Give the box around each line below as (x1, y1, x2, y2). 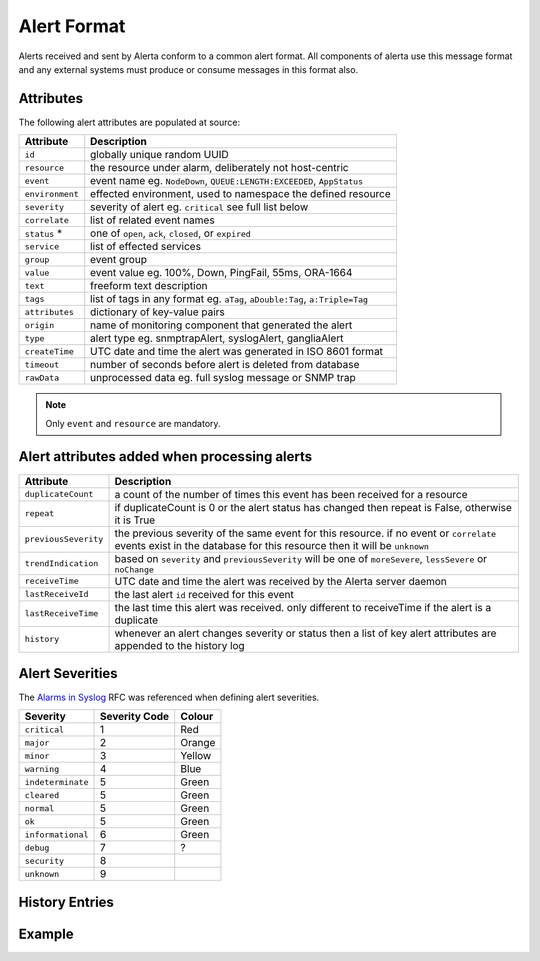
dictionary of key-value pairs (90, 305, 225, 319)
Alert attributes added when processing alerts (18, 448, 313, 465)
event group (90, 253, 147, 267)
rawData (24, 372, 60, 383)
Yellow (180, 749, 212, 763)
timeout (24, 359, 60, 370)
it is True (114, 513, 156, 527)
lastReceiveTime (24, 608, 99, 619)
